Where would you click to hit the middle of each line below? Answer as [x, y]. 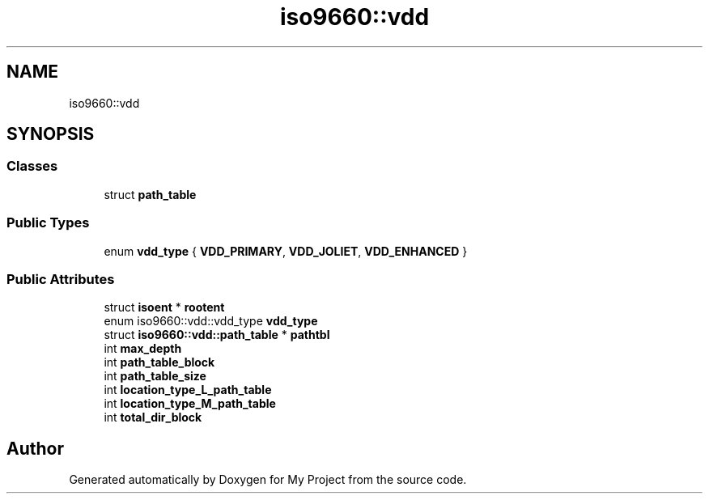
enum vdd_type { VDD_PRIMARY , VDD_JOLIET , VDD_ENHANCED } [286, 251]
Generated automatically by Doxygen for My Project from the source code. [268, 480]
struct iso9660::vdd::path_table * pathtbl [217, 335]
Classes [32, 166]
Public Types [48, 223]
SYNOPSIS [51, 134]
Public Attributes [61, 279]
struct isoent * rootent [164, 307]
